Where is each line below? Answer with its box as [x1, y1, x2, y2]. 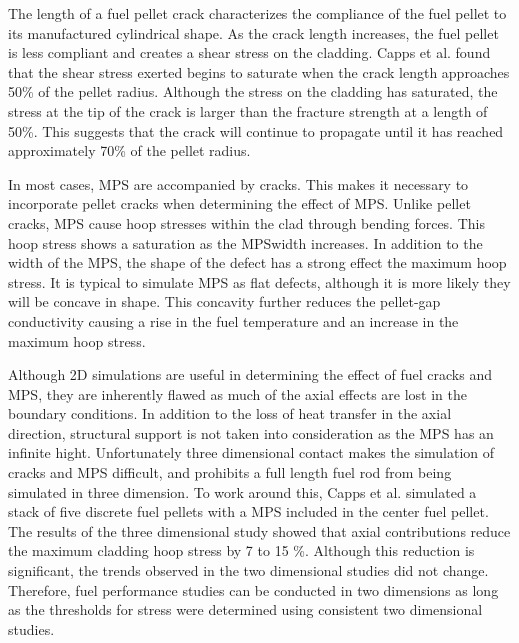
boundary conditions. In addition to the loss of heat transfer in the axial [8, 403, 452, 424]
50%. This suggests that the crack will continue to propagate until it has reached [8, 120, 504, 141]
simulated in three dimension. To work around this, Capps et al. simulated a [8, 481, 477, 502]
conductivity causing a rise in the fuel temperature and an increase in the [8, 310, 459, 331]
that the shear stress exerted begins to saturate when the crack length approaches [8, 61, 510, 82]
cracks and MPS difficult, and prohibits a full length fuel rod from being [8, 462, 452, 483]
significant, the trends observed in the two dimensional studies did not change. [8, 560, 489, 581]
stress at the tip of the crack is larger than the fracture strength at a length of [8, 100, 488, 121]
